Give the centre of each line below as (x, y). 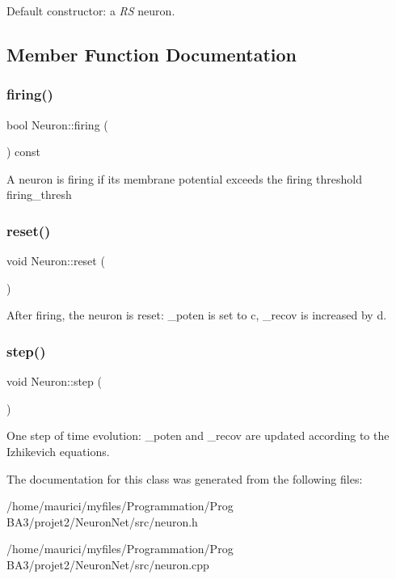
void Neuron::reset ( (56, 261)
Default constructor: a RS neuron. (91, 11)
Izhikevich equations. (58, 451)
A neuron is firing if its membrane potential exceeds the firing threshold (184, 178)
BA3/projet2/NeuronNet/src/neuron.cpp (108, 564)
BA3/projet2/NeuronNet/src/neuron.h (102, 521)
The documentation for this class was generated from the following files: (185, 478)
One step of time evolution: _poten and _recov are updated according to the (198, 435)
